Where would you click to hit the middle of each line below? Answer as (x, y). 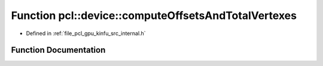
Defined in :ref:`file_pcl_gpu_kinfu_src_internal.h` (86, 33)
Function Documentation (58, 50)
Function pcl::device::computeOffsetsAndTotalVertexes (154, 15)
